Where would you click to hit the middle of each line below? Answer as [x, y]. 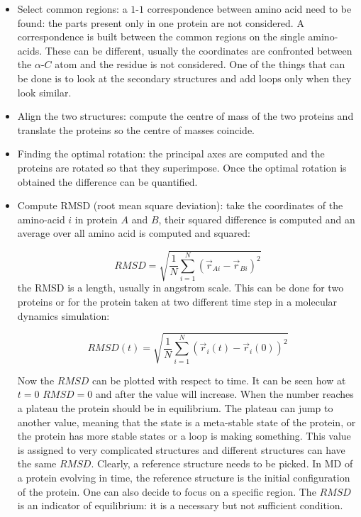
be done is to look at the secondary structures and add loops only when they [184, 78]
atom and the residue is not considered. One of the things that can [200, 64]
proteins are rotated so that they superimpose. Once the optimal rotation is [182, 167]
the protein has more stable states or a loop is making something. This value [184, 436]
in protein [96, 219]
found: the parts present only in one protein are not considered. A [161, 22]
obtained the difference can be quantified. [107, 181]
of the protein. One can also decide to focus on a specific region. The [167, 491]
